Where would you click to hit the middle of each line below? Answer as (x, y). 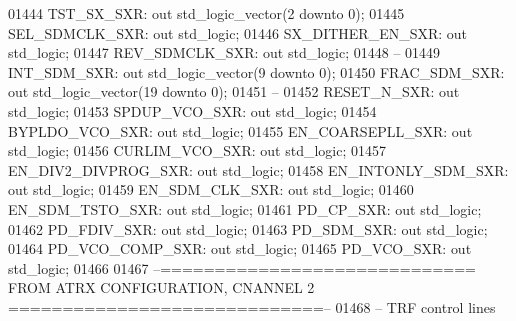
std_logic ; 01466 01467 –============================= (242, 267)
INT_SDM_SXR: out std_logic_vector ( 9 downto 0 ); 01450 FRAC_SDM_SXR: (256, 71)
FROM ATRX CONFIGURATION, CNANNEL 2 (161, 287)
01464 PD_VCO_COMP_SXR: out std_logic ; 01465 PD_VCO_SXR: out (240, 248)
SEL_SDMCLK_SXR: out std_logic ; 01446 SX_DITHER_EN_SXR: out (238, 32)
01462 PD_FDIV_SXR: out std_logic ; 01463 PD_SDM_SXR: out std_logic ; (248, 228)
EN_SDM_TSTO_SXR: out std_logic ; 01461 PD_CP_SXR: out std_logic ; (245, 208)
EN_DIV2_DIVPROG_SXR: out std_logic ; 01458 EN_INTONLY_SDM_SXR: (258, 169)
